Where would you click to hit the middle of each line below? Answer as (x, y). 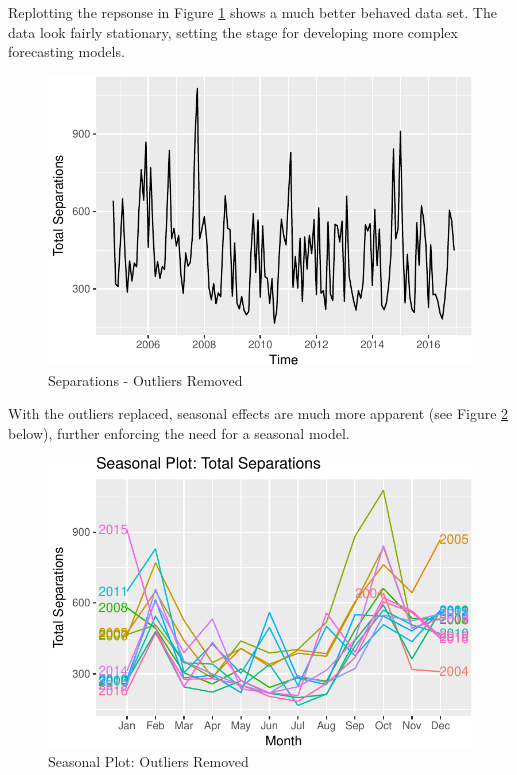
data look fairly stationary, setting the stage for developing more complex (233, 31)
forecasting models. (66, 51)
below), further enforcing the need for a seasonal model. (179, 432)
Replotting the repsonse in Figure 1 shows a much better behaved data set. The (252, 12)
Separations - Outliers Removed (145, 379)
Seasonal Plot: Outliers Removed (148, 761)
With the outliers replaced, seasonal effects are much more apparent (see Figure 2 (258, 413)
